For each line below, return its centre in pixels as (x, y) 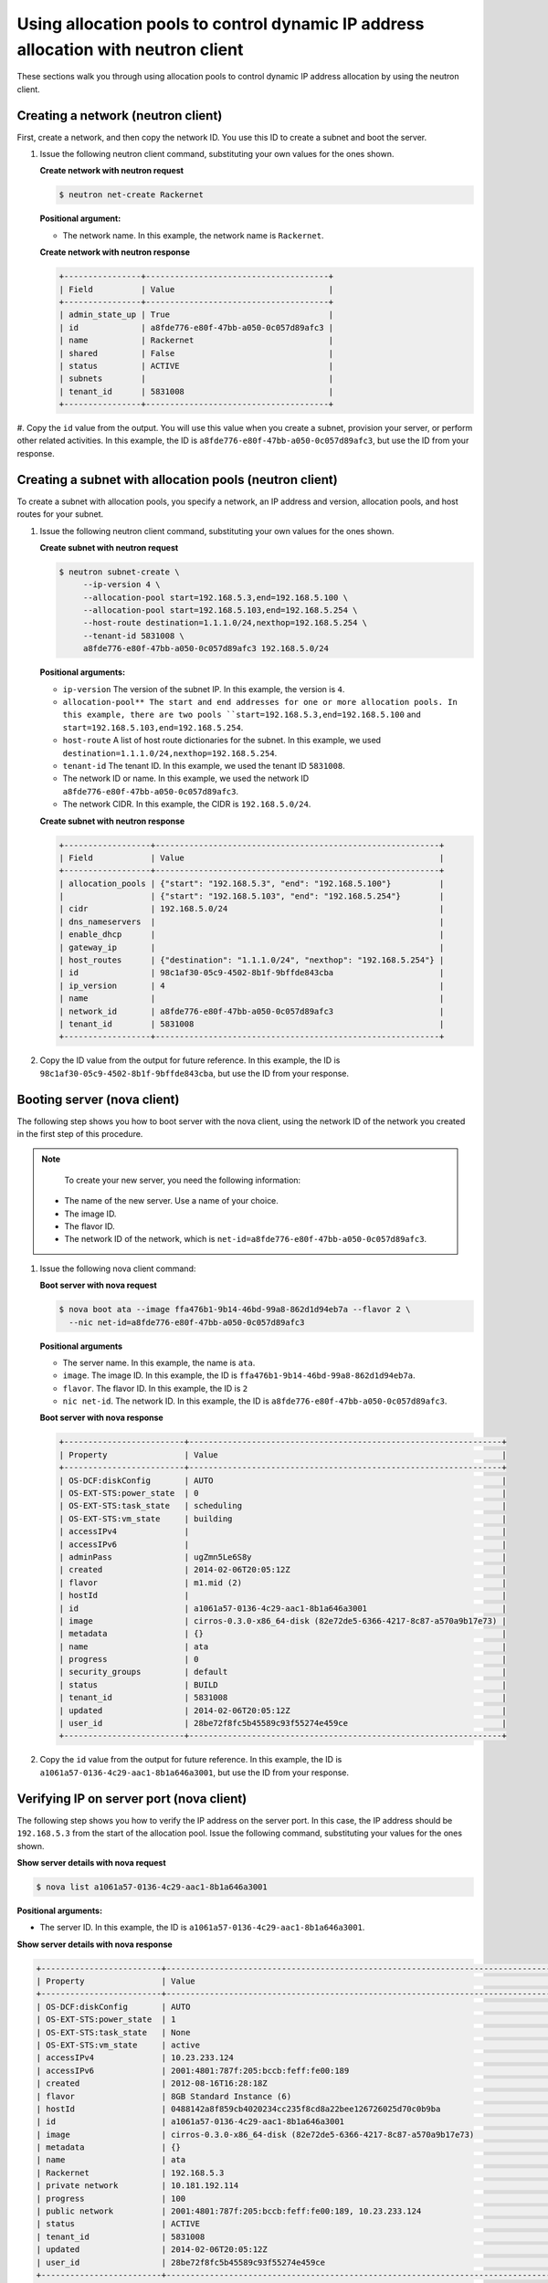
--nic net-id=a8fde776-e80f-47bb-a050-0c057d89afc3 (187, 1322)
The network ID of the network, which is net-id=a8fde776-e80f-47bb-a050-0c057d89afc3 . (246, 1239)
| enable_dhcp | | (252, 935)
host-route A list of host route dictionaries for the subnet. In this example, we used (222, 741)
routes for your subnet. (60, 514)
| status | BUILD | (283, 1684)
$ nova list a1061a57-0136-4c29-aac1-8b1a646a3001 (152, 1887)
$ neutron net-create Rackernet (132, 195)
